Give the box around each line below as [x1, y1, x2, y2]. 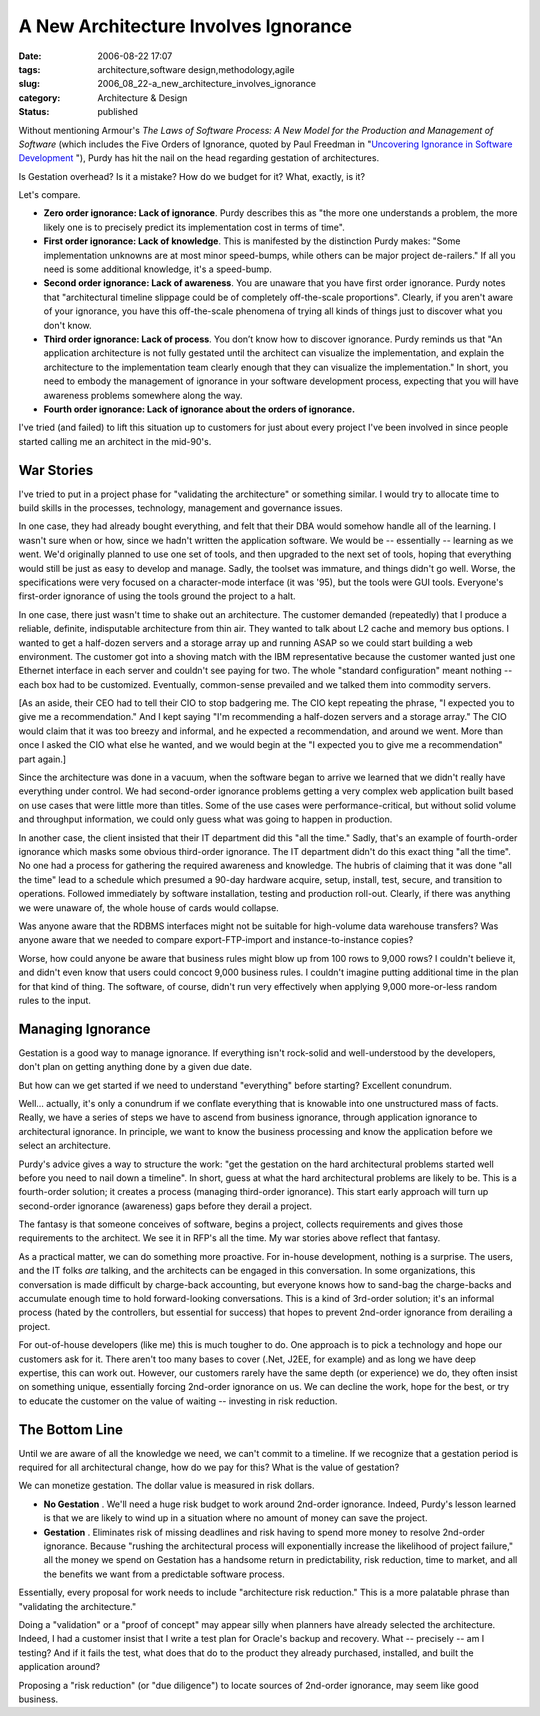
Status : [18, 106, 50, 118]
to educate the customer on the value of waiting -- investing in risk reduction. [18, 1395, 338, 1407]
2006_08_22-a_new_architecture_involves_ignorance [97, 78, 317, 90]
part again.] [18, 753, 67, 765]
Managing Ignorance [18, 1020, 151, 1037]
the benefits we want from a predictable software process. [43, 1568, 285, 1580]
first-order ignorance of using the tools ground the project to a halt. [18, 590, 296, 602]
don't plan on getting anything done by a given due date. [18, 1061, 252, 1073]
